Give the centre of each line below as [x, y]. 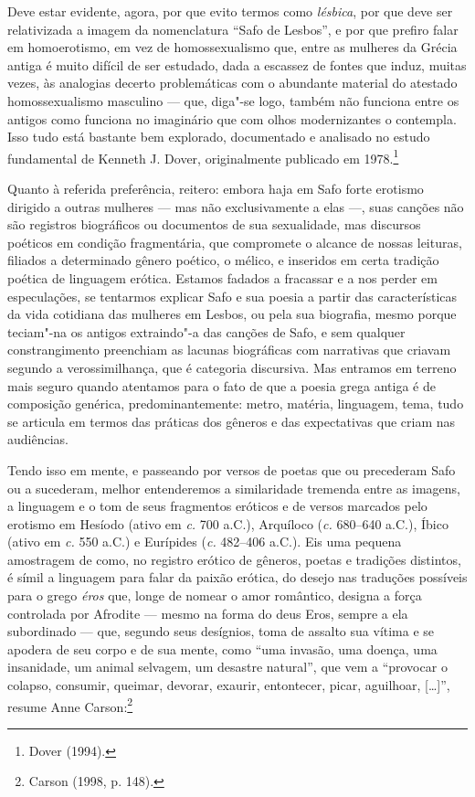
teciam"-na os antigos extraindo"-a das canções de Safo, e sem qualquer [206, 331]
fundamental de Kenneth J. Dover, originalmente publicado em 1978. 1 [203, 156]
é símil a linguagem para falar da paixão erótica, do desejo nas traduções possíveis [237, 577]
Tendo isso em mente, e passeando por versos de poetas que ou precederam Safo [232, 469]
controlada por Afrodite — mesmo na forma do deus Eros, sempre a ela [208, 613]
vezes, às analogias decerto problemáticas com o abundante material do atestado [232, 83]
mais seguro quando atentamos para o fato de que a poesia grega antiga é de [222, 385]
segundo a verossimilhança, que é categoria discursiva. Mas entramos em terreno [232, 367]
